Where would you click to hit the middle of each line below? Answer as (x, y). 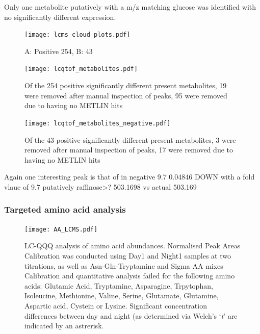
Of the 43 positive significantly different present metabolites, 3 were (130, 139)
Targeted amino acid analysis (65, 209)
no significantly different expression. (60, 17)
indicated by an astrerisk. (64, 326)
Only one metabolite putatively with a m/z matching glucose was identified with (130, 7)
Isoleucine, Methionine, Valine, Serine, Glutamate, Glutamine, (122, 296)
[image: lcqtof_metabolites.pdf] (81, 69)
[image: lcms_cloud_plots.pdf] (77, 35)
